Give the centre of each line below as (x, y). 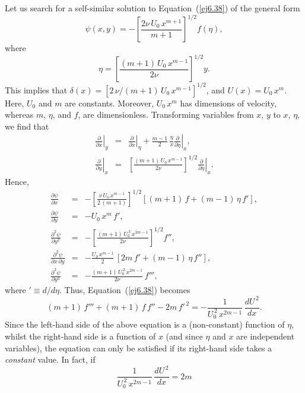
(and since (184, 336)
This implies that (36, 89)
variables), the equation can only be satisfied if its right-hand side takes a (139, 348)
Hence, (17, 181)
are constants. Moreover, (109, 103)
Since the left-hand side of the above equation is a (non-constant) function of (145, 324)
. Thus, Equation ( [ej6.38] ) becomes (125, 290)
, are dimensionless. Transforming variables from (166, 114)
